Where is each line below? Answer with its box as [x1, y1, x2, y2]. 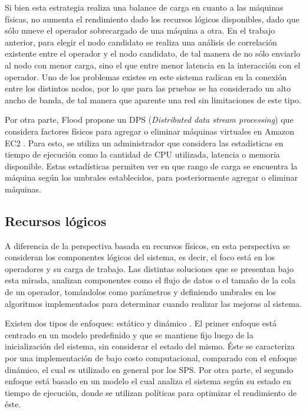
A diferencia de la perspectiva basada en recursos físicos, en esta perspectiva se [5, 239, 290, 251]
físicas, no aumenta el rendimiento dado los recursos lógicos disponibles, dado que [5, 12, 300, 25]
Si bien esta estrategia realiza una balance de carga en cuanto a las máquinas [5, 1, 284, 13]
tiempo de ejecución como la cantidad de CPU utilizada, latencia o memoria [5, 148, 280, 161]
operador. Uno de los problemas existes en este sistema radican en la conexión [5, 70, 287, 83]
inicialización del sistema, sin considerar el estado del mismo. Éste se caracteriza [5, 340, 295, 352]
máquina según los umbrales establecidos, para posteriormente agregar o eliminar [5, 171, 298, 184]
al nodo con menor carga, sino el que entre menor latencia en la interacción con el [5, 58, 301, 71]
